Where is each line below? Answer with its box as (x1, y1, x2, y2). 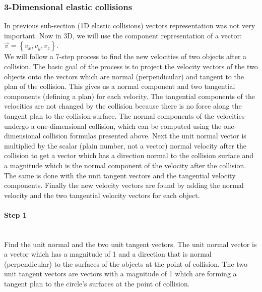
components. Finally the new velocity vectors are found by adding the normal (4, 180, 244, 190)
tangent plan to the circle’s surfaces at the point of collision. (4, 278, 190, 289)
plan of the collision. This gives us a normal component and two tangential (4, 81, 235, 91)
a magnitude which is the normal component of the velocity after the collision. (4, 160, 246, 170)
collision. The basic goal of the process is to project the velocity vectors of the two (4, 61, 258, 71)
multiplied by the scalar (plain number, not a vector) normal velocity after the (4, 140, 246, 151)
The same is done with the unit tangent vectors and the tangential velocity (4, 170, 236, 180)
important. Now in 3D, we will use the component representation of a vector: (4, 30, 242, 40)
